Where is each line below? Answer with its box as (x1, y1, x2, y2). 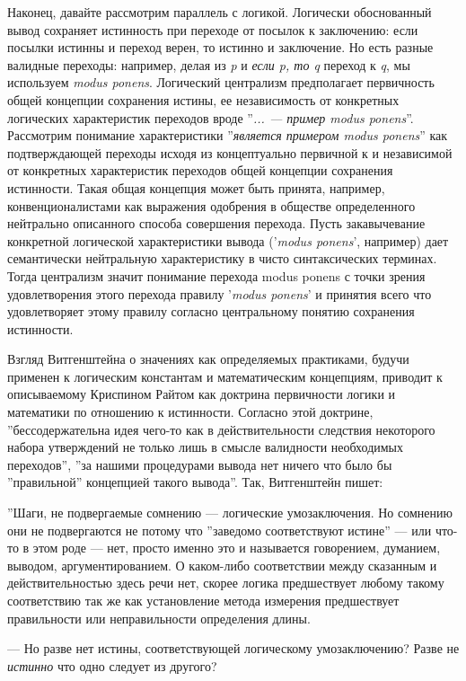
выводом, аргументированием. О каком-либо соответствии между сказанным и (7, 555, 437, 574)
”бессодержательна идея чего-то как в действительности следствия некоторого (7, 420, 435, 438)
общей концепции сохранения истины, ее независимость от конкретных (7, 90, 400, 109)
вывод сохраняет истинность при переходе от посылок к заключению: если (7, 20, 418, 39)
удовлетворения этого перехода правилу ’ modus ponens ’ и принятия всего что (7, 284, 432, 303)
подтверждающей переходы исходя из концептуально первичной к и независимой (7, 143, 453, 162)
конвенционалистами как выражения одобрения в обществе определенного (7, 196, 416, 215)
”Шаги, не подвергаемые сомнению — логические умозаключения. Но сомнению (7, 503, 453, 522)
